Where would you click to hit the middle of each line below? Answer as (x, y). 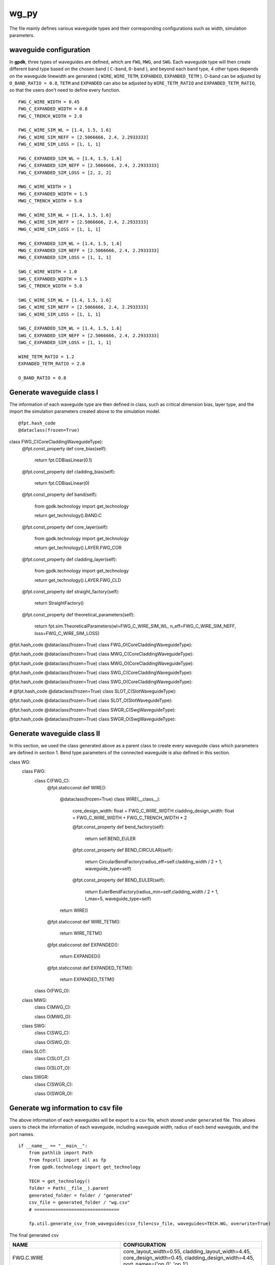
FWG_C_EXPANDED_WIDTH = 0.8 (53, 109)
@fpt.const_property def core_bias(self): (64, 448)
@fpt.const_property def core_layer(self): (65, 527)
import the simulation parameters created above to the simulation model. (85, 411)
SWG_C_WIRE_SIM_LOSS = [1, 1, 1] (60, 314)
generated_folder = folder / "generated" (81, 1195)
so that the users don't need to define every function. (65, 90)
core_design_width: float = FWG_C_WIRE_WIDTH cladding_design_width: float (153, 811)
